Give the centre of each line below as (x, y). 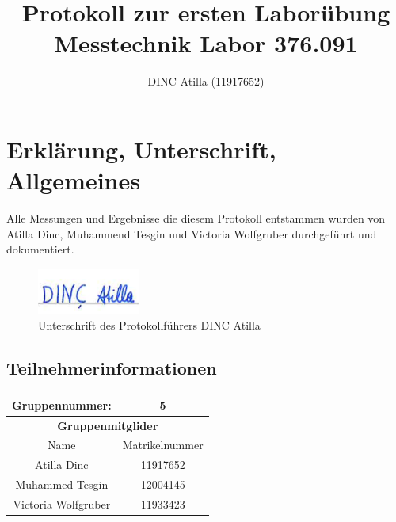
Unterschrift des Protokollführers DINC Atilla (149, 325)
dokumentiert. (40, 249)
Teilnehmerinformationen (112, 368)
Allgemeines (73, 180)
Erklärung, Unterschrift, (141, 149)
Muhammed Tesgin (62, 484)
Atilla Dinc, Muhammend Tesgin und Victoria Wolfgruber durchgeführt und (192, 233)
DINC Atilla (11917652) (206, 81)
